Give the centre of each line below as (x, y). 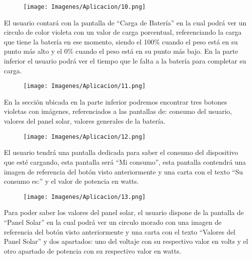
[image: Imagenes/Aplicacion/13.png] (85, 197)
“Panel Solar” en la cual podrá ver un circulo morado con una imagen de (113, 222)
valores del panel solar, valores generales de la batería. (85, 121)
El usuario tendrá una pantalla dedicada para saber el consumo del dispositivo (121, 152)
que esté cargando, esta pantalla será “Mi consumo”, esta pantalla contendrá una (125, 162)
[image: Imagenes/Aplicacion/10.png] (85, 7)
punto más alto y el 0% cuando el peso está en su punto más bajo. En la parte (121, 51)
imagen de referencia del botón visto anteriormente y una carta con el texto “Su (124, 171)
